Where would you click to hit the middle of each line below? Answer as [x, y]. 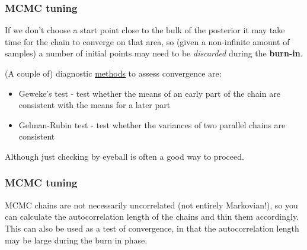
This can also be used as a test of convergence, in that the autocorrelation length [152, 228]
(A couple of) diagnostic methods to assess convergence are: [113, 73]
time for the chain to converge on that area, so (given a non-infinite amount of [147, 41]
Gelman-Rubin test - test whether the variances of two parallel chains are [152, 124]
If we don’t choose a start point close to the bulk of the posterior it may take [145, 30]
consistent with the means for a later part [95, 105]
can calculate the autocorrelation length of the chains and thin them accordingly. [152, 216]
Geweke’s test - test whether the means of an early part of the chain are [149, 93]
